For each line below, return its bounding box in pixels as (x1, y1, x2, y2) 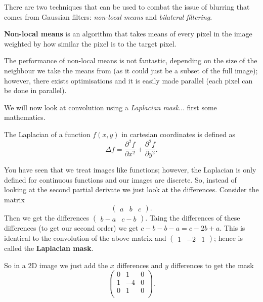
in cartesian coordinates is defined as (121, 128, 236, 139)
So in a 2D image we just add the (4, 260, 108, 270)
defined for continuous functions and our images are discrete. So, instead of (4, 174, 237, 185)
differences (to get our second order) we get (4, 223, 139, 233)
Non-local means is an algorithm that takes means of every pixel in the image (4, 28, 252, 39)
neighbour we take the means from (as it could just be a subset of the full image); (4, 65, 258, 75)
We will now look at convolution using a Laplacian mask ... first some (4, 102, 217, 112)
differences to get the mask (170, 260, 254, 270)
